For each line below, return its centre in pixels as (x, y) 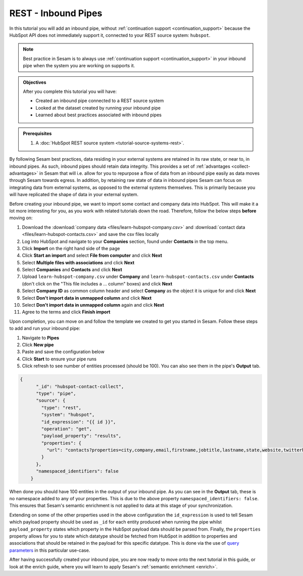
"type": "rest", (61, 407)
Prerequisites (37, 133)
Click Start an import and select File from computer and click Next (92, 256)
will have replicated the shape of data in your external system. (74, 195)
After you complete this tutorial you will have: (70, 91)
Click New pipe (38, 345)
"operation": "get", (67, 429)
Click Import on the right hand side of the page (71, 248)
